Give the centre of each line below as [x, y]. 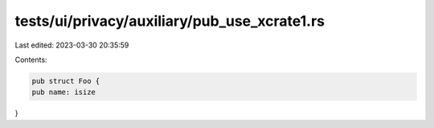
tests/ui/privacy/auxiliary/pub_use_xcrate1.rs [170, 21]
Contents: [31, 60]
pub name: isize [64, 92]
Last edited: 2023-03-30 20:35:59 [72, 45]
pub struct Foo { [66, 81]
